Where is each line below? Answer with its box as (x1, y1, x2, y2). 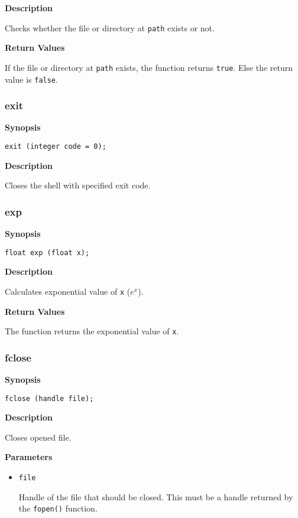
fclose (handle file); (5, 394, 94, 403)
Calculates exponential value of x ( (5, 285, 131, 297)
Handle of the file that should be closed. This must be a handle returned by (18, 490, 293, 503)
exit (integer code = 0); (5, 142, 106, 151)
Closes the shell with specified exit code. (5, 179, 151, 191)
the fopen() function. (18, 502, 98, 514)
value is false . (5, 73, 58, 85)
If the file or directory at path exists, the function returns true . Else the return (5, 61, 293, 73)
